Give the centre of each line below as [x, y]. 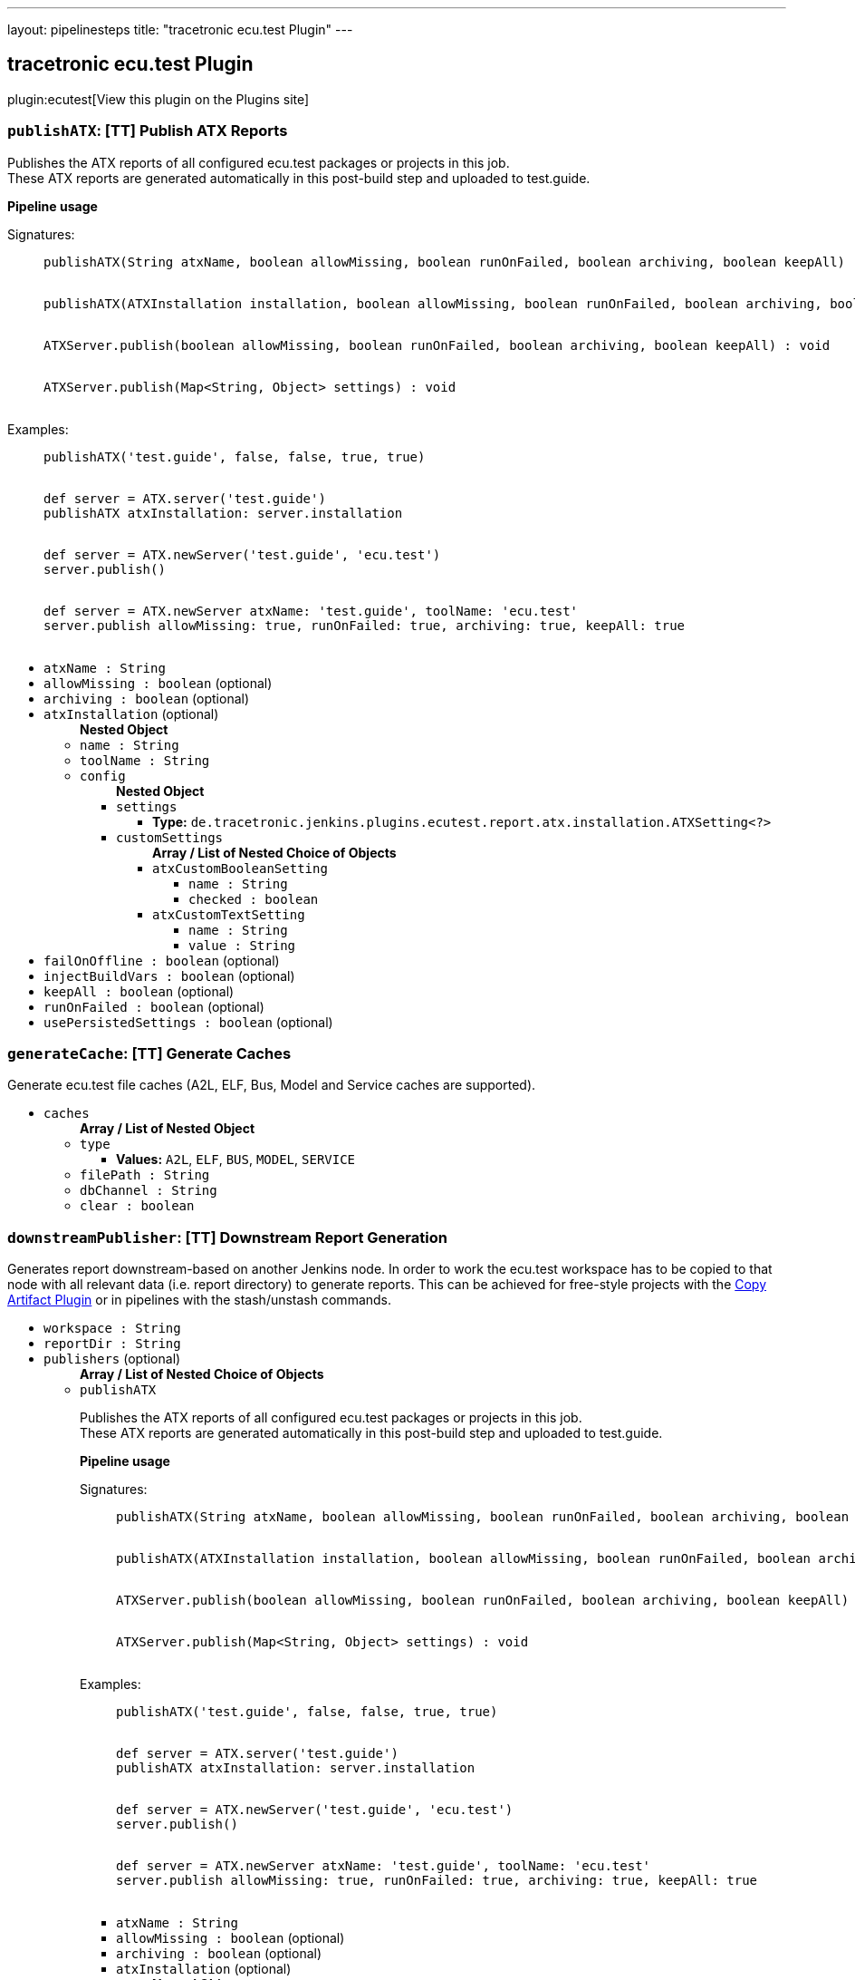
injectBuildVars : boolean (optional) [169, 975]
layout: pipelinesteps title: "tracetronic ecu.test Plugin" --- [180, 29]
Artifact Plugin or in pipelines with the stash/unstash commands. [200, 1300]
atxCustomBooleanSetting [240, 868]
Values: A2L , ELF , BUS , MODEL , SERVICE [236, 1160]
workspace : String [112, 1329]
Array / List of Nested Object [168, 1129]
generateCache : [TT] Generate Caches [149, 1053]
